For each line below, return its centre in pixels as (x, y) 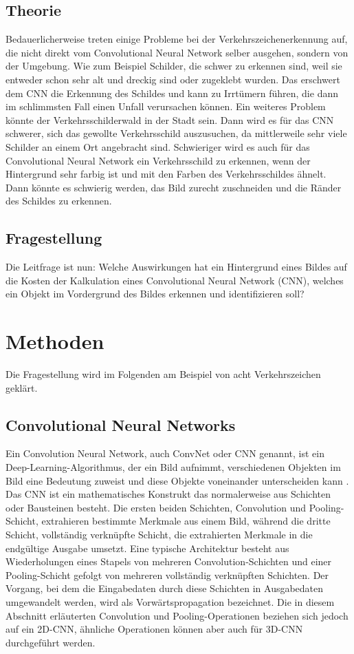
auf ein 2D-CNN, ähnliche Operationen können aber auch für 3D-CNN (154, 629)
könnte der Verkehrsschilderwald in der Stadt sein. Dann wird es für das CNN (170, 119)
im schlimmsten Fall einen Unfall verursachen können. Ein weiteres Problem (166, 106)
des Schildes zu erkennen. (59, 201)
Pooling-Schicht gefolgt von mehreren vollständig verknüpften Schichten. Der (167, 574)
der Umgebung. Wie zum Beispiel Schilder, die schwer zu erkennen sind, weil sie (174, 66)
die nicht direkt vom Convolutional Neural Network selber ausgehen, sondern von (177, 52)
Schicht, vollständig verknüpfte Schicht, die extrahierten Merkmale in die (159, 534)
